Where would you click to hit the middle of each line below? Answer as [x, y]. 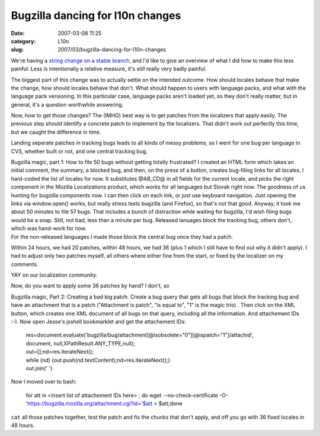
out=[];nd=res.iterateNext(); [60, 352]
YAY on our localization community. [54, 275]
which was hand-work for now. [49, 229]
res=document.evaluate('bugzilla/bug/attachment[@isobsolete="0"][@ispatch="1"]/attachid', [140, 335]
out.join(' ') [39, 368]
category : [23, 41]
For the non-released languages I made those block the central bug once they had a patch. [122, 236]
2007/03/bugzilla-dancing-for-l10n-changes [112, 50]
